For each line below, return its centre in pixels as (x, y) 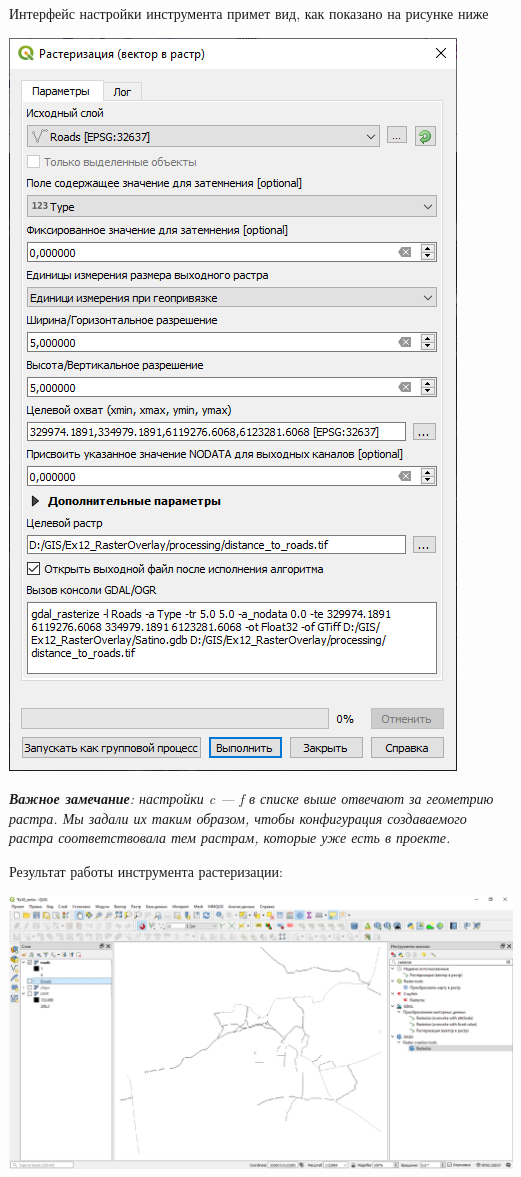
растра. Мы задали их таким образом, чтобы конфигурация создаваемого (238, 817)
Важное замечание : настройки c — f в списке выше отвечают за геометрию (251, 798)
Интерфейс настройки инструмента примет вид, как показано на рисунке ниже (249, 13)
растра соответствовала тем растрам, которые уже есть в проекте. (230, 837)
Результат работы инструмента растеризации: (146, 870)
